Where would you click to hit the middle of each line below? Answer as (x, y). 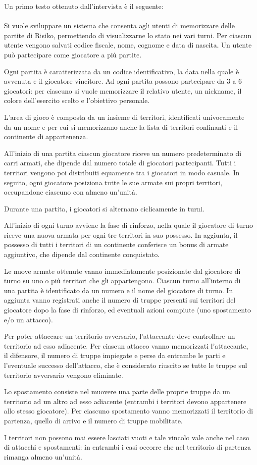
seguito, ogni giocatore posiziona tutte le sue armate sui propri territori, (113, 182)
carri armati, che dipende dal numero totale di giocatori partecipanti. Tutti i (120, 163)
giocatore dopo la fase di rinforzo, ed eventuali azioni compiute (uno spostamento (128, 310)
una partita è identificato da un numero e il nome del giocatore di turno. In (119, 290)
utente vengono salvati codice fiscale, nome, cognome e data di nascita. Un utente (128, 45)
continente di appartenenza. (46, 136)
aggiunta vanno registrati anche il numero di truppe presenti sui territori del (120, 300)
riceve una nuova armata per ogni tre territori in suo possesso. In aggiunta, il (121, 234)
